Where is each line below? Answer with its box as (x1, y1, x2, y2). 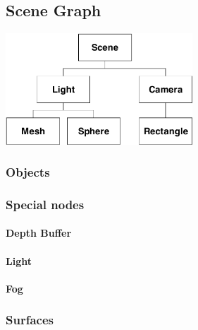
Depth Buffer (6, 225, 72, 240)
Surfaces (6, 311, 54, 329)
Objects (6, 163, 50, 181)
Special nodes (6, 195, 85, 213)
